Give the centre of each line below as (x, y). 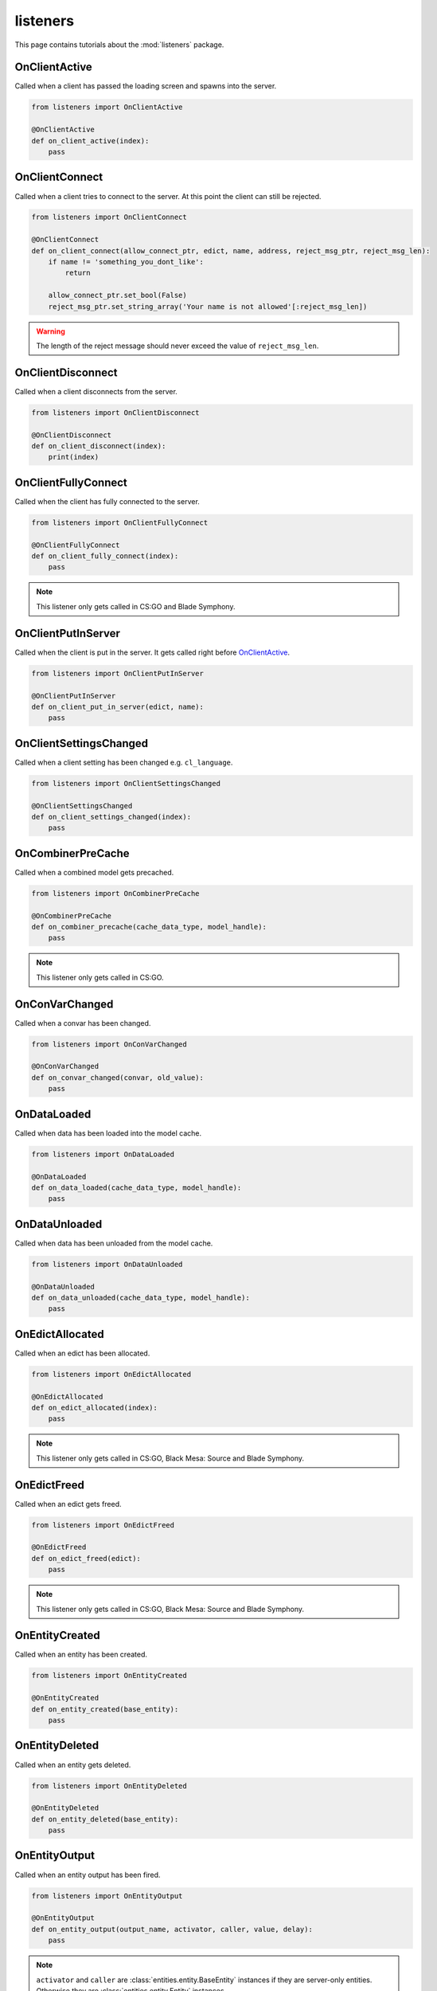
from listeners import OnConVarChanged (109, 1044)
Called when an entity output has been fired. (88, 1875)
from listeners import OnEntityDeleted (109, 1786)
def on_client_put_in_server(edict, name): (118, 706)
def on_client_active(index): (90, 141)
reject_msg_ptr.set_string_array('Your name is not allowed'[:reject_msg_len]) (208, 306)
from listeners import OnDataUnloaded (107, 1264)
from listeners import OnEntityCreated (109, 1676)
